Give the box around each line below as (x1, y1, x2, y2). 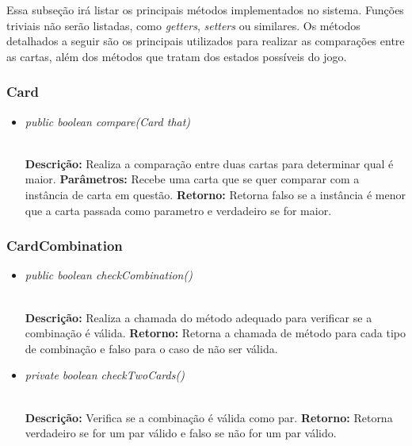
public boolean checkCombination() (25, 267, 193, 283)
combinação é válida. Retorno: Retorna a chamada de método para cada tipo (25, 325, 406, 341)
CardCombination (6, 236, 123, 256)
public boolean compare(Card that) (25, 113, 191, 129)
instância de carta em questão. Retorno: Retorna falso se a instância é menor (25, 186, 406, 202)
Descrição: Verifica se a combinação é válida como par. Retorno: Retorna (25, 409, 393, 425)
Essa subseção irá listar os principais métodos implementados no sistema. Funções (6, 2, 404, 17)
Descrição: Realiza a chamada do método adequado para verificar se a (25, 309, 372, 325)
